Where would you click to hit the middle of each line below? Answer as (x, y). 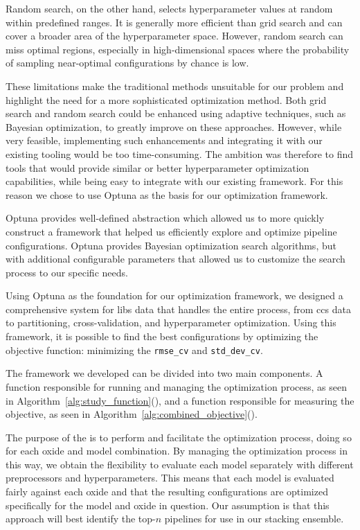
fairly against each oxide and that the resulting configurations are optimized (167, 492)
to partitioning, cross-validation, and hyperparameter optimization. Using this (171, 323)
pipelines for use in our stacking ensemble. (254, 519)
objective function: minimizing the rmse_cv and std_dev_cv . (134, 350)
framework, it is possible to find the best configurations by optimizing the (162, 336)
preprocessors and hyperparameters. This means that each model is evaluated (170, 478)
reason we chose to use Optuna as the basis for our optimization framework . (167, 194)
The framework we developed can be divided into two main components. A (164, 373)
